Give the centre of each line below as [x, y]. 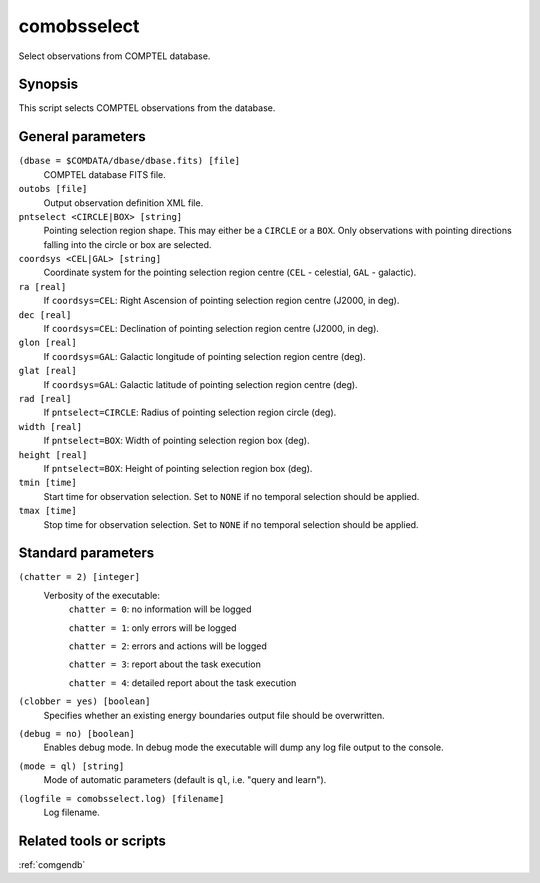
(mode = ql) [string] [71, 766]
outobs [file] [53, 189]
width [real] [50, 426]
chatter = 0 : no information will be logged [160, 609]
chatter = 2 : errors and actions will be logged [167, 646]
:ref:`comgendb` [52, 864]
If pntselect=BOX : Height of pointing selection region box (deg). [178, 468]
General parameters [82, 136]
